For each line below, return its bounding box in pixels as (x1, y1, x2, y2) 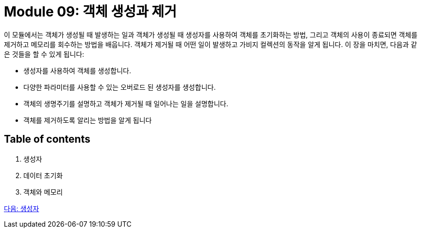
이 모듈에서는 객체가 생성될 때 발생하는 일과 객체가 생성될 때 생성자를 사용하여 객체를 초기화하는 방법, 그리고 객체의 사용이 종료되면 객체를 (4, 30, 418, 39)
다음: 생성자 (4, 204, 39, 213)
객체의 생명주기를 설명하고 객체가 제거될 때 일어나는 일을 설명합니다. (23, 99, 228, 108)
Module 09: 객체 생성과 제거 (4, 3, 177, 20)
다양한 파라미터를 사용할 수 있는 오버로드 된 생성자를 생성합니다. (23, 83, 216, 91)
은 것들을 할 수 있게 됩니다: (4, 50, 84, 58)
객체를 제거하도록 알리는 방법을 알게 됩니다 (23, 116, 152, 124)
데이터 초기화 (23, 171, 63, 180)
